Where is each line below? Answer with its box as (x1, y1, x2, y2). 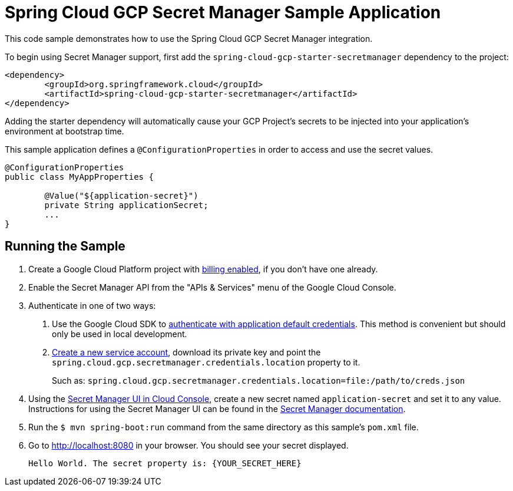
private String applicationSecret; (44, 200, 208, 210)
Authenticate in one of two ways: (28, 300, 156, 311)
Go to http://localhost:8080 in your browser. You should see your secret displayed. (28, 440, 349, 450)
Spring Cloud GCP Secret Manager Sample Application (5, 2, 441, 22)
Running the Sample (5, 239, 125, 254)
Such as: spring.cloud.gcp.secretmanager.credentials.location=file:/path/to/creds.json (52, 375, 465, 385)
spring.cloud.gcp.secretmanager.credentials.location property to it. (52, 357, 360, 367)
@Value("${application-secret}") (44, 190, 198, 200)
